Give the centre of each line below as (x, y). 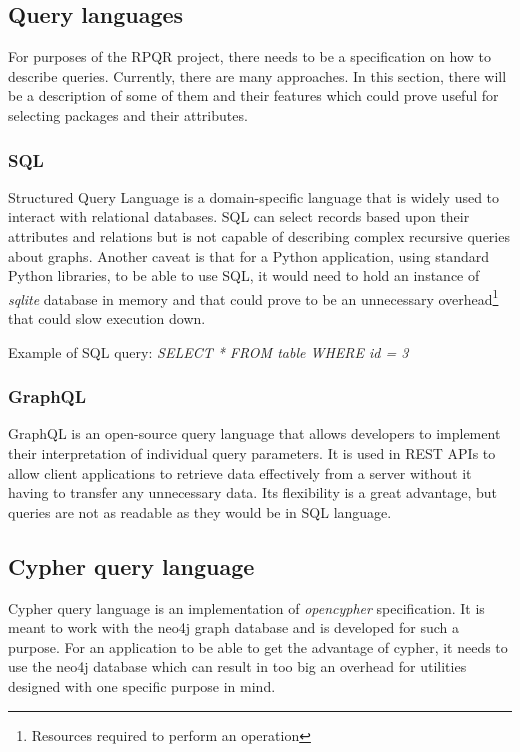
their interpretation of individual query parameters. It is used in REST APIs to (252, 453)
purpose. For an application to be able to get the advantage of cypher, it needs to (258, 646)
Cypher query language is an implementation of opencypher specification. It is (246, 607)
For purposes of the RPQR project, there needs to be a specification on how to (250, 56)
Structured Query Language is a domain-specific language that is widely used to (254, 196)
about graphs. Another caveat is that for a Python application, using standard (249, 255)
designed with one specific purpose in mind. (142, 685)
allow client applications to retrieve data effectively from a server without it (240, 472)
